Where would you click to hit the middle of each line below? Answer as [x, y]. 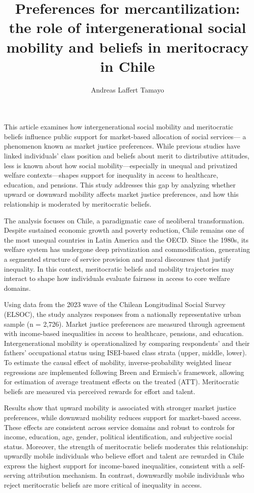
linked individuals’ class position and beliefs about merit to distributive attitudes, [127, 156]
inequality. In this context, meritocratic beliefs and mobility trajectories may [119, 268]
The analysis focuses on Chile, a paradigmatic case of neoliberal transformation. [124, 220]
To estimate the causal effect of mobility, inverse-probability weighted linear [118, 362]
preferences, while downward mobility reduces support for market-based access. [123, 417]
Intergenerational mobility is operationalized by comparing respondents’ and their [127, 343]
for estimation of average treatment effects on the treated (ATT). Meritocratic [122, 382]
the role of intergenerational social [127, 27]
